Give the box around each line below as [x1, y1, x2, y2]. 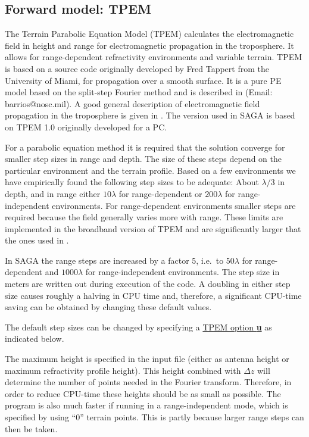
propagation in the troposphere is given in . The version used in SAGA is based [5, 109, 295, 121]
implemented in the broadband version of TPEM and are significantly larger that [5, 222, 301, 235]
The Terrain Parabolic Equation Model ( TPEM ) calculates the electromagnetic [5, 27, 294, 40]
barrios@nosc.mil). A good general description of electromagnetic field [5, 97, 260, 110]
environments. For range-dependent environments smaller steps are [52, 199, 296, 211]
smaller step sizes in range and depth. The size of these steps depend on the [5, 152, 282, 165]
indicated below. [5, 332, 64, 345]
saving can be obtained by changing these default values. [5, 301, 212, 313]
